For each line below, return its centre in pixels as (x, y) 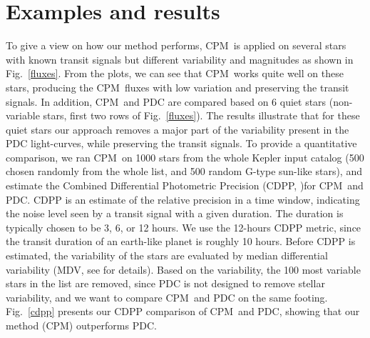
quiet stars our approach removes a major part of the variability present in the (178, 129)
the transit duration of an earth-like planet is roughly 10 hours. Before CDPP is (181, 241)
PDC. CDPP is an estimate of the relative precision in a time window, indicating (183, 199)
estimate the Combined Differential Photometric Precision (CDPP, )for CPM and (185, 185)
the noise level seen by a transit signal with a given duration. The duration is (175, 213)
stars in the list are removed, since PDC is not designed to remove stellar (165, 283)
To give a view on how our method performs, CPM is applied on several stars (176, 45)
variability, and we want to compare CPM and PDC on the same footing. (167, 297)
